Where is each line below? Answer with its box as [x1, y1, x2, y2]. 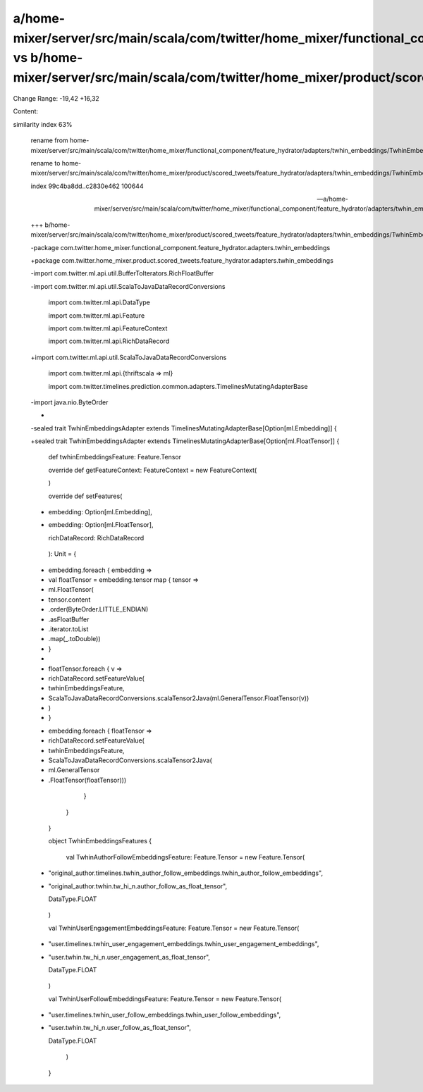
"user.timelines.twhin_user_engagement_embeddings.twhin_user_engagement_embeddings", [48, 940, 319, 948]
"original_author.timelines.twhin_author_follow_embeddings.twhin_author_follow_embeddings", [48, 869, 324, 877]
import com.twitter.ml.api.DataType [48, 298, 151, 306]
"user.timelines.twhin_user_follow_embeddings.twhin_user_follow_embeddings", [48, 1011, 281, 1019]
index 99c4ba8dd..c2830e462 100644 [30, 182, 144, 190]
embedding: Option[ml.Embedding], [48, 508, 153, 516]
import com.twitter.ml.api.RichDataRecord [48, 337, 170, 345]
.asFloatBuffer [48, 615, 90, 623]
